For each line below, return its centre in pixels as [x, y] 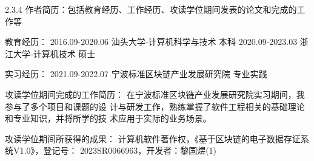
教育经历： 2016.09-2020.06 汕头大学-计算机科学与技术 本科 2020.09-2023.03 [151, 42]
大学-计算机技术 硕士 [54, 53]
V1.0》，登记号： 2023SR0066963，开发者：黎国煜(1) [115, 150]
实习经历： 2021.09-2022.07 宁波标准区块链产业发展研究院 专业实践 [136, 74]
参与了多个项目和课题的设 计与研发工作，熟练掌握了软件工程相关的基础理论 [155, 106]
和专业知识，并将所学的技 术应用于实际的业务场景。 [108, 118]
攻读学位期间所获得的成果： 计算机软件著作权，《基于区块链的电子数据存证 [153, 138]
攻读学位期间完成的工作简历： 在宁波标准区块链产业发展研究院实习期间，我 [155, 94]
